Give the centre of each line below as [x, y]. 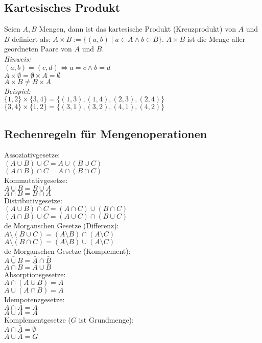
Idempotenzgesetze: [34, 299]
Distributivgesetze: [33, 200]
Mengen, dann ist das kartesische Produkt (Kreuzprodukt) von [137, 29]
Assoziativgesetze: [32, 155]
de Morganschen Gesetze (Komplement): [67, 250]
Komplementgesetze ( [38, 319]
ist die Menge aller [216, 38]
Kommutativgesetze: [36, 180]
